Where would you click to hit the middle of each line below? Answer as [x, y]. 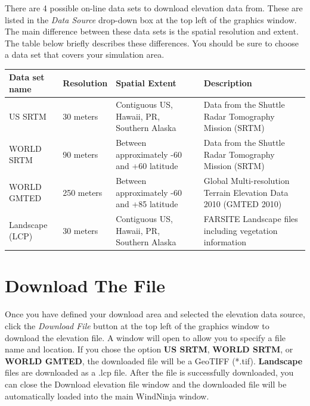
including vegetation [241, 230]
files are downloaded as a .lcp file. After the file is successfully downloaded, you [149, 372]
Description [228, 83]
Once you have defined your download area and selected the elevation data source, [155, 314]
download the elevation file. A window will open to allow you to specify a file [145, 337]
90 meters [80, 154]
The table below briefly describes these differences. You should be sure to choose [152, 43]
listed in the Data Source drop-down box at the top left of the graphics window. [151, 19]
